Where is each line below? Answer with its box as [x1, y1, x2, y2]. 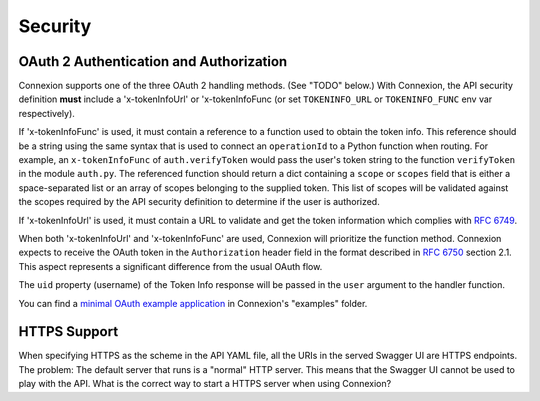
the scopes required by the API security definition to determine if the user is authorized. [18, 196, 380, 208]
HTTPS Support [18, 323, 119, 340]
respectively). [18, 107, 75, 119]
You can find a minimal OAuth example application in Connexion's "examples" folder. [18, 297, 368, 309]
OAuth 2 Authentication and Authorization [18, 53, 288, 70]
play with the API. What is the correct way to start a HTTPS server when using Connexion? [18, 378, 392, 390]
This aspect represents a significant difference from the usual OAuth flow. [18, 260, 323, 272]
